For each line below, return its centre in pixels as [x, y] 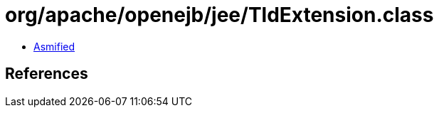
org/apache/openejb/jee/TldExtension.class [219, 15]
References [47, 74]
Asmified [54, 46]
